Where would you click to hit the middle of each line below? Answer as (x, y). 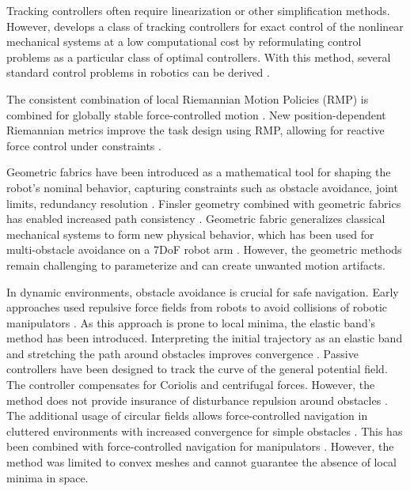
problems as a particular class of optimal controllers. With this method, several (199, 57)
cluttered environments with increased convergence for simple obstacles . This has (205, 431)
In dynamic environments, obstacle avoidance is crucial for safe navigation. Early (203, 291)
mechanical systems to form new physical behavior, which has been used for (190, 234)
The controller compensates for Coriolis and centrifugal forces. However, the (191, 385)
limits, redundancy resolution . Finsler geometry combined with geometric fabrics (204, 203)
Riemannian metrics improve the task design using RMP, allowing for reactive (196, 130)
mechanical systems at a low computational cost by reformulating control (184, 42)
